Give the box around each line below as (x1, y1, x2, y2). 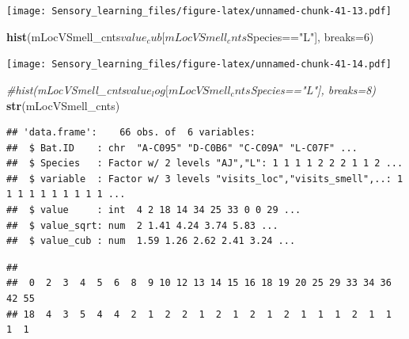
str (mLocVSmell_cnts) (6, 97, 120, 113)
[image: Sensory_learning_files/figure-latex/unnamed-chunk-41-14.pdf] (6, 59, 392, 70)
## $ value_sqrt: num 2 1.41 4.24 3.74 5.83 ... (6, 219, 278, 231)
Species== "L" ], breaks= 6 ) (247, 28, 374, 44)
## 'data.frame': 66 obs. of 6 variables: (6, 127, 256, 139)
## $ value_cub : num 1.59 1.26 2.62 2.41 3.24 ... (6, 235, 296, 247)
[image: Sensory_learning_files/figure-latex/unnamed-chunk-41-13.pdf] (6, 6, 392, 17)
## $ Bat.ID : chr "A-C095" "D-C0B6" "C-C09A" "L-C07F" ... (6, 142, 358, 154)
